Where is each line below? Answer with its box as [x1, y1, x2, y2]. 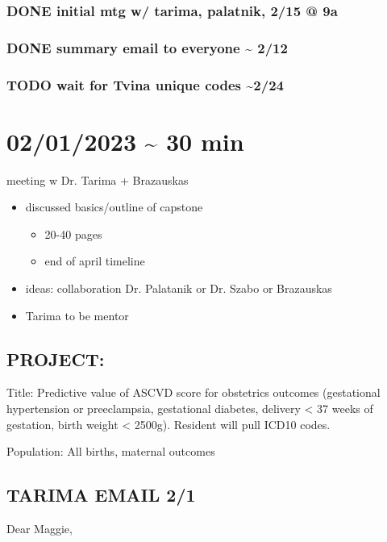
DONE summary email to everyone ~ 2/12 [6, 37, 288, 57]
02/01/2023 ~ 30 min [6, 124, 244, 157]
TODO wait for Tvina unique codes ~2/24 [6, 74, 284, 94]
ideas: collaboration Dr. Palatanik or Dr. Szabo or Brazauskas [25, 280, 332, 297]
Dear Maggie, [6, 520, 73, 536]
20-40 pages [44, 225, 102, 242]
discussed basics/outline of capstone [25, 198, 203, 215]
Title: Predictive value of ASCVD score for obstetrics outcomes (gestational [6, 384, 381, 401]
